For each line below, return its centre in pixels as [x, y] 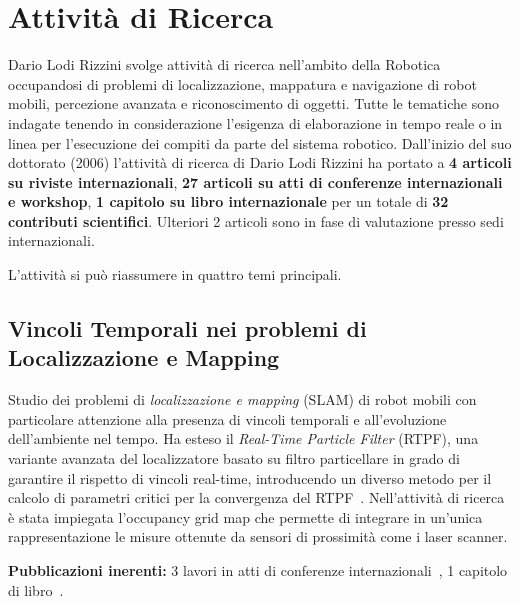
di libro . [36, 589]
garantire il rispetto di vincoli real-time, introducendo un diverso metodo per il [250, 477]
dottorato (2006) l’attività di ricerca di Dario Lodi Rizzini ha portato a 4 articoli [260, 162]
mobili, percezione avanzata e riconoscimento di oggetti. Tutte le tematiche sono [253, 103]
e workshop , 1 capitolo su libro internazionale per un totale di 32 [228, 201]
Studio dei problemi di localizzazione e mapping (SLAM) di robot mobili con [242, 399]
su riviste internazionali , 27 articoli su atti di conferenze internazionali [255, 181]
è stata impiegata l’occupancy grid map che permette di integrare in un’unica [245, 516]
